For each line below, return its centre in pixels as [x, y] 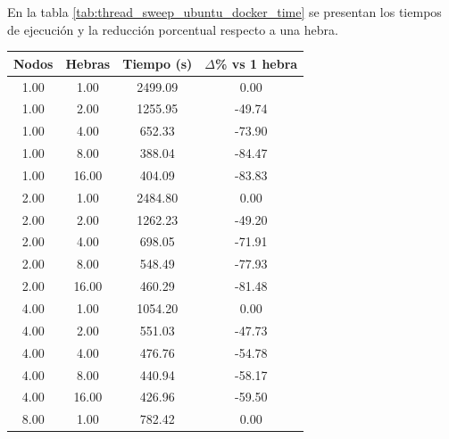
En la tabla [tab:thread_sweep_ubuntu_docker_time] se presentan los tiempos [224, 12]
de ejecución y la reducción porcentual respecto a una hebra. [173, 29]
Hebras [88, 63]
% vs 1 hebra [257, 63]
